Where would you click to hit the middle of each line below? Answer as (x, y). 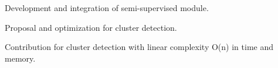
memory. (20, 58)
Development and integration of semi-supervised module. (107, 8)
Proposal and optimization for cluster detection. (91, 27)
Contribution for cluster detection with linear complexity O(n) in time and (139, 47)
